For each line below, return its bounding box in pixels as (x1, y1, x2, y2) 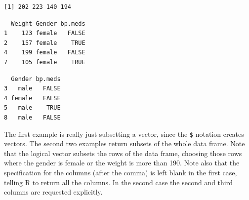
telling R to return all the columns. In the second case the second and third (4, 177, 233, 187)
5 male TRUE (4, 104, 61, 112)
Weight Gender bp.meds (11, 20, 85, 27)
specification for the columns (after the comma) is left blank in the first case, (4, 167, 237, 177)
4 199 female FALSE (4, 49, 85, 56)
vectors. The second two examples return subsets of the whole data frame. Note (4, 138, 245, 149)
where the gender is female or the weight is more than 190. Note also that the (4, 158, 240, 168)
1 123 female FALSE (4, 30, 85, 37)
